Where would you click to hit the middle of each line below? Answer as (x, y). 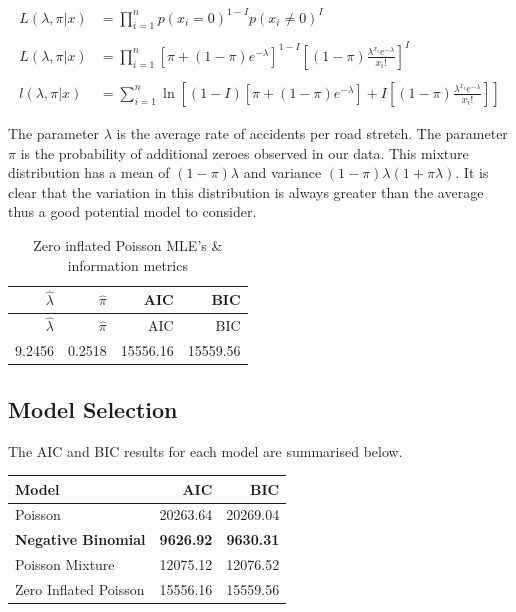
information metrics (127, 264)
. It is (472, 172)
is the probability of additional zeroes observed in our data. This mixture (244, 152)
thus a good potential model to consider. (132, 211)
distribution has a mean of (89, 172)
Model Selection (93, 408)
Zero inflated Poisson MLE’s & (128, 244)
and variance (282, 172)
